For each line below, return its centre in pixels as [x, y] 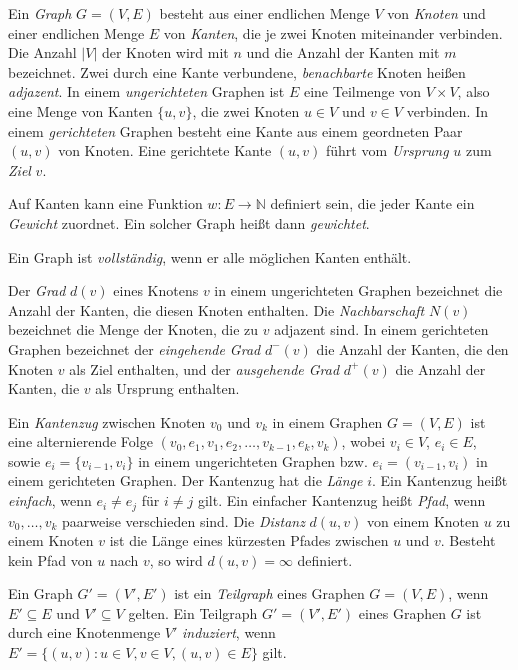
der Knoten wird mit [165, 52]
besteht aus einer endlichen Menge [264, 13]
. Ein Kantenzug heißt [440, 480]
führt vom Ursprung [387, 150]
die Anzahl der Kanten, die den [412, 348]
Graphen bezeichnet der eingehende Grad [134, 348]
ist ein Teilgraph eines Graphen [269, 593]
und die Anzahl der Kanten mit [343, 52]
